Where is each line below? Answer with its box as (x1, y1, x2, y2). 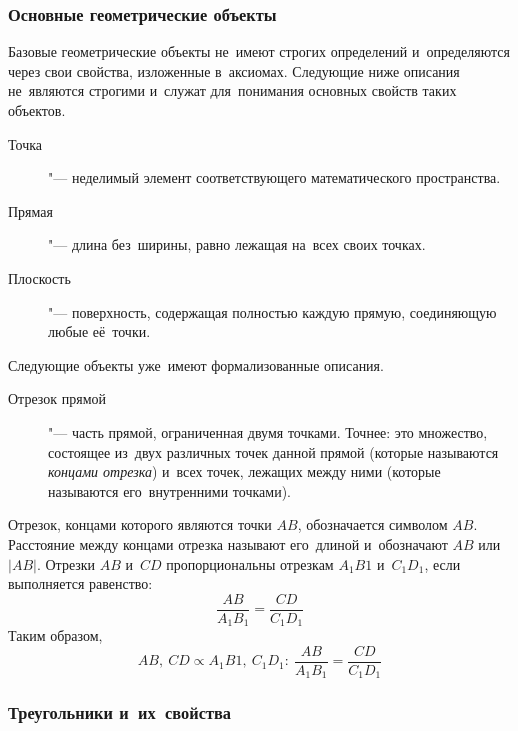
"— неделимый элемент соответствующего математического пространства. (48, 167, 501, 188)
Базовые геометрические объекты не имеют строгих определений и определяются (8, 41, 510, 62)
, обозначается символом (297, 514, 448, 535)
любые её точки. (48, 321, 151, 342)
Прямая (8, 200, 53, 221)
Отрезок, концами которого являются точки (8, 514, 272, 535)
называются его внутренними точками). (48, 480, 291, 501)
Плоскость (8, 267, 71, 288)
